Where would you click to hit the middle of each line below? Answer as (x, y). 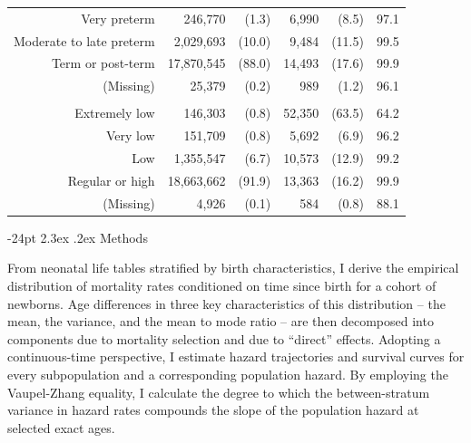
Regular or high (111, 180)
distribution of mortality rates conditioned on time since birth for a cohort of (222, 286)
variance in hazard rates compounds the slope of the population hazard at (213, 410)
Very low (130, 135)
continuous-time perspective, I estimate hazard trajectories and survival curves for (236, 356)
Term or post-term (103, 63)
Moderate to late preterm (84, 40)
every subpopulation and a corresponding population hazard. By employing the (228, 374)
